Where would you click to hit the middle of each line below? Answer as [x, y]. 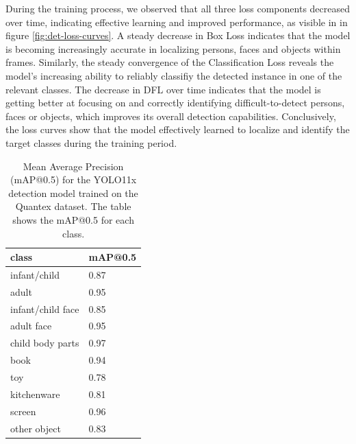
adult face [31, 326]
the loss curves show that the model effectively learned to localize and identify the [178, 129]
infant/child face [45, 308]
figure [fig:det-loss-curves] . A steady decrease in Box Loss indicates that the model [178, 35]
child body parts [45, 343]
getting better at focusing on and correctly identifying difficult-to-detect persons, [175, 103]
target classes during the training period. [91, 142]
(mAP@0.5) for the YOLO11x [74, 179]
